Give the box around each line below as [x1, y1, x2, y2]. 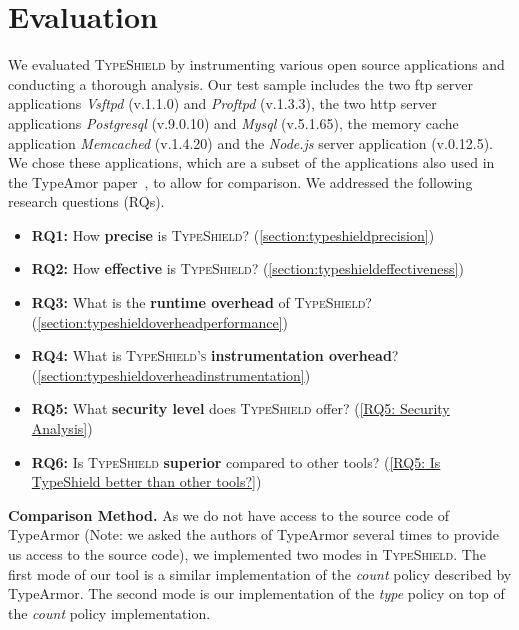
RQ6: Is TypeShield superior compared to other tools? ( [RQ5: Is [31, 451, 441, 472]
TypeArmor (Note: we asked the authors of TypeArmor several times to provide [8, 524, 499, 545]
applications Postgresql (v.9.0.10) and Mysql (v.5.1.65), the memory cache [8, 112, 459, 133]
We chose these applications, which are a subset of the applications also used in [8, 152, 495, 173]
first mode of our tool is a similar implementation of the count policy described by [8, 563, 512, 584]
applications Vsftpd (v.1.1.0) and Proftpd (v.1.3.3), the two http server [8, 93, 437, 114]
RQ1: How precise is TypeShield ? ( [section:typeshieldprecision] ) [31, 224, 435, 245]
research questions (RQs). [8, 191, 165, 212]
